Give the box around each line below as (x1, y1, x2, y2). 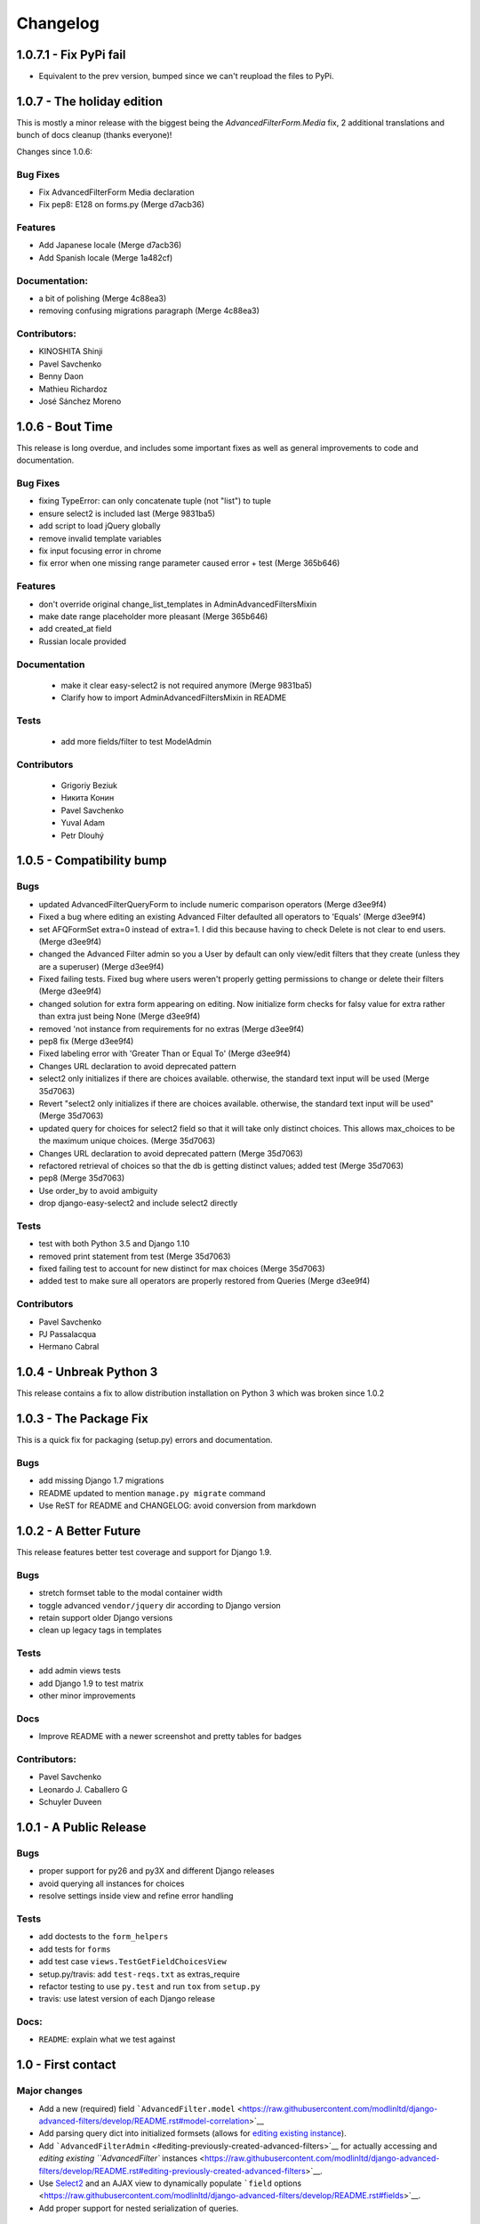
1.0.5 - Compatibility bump (16, 853, 168, 868)
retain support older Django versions (38, 1612, 173, 1623)
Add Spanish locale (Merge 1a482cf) (38, 252, 173, 262)
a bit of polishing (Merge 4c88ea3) (38, 293, 167, 303)
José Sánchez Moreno (38, 396, 122, 407)
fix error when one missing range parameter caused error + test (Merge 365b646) (38, 558, 340, 568)
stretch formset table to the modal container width (38, 1588, 223, 1599)
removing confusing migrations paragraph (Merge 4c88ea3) (38, 305, 260, 316)
